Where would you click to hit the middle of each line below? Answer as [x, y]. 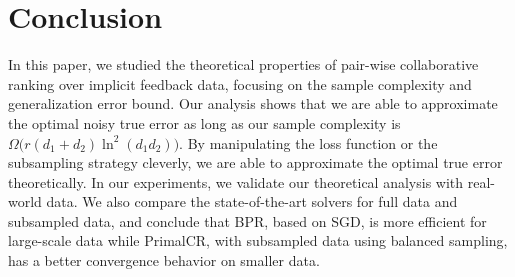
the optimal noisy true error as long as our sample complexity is [204, 122]
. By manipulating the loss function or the [308, 142]
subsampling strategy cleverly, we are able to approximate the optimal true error [255, 162]
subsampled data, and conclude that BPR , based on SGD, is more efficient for [247, 220]
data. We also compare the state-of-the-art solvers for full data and [252, 201]
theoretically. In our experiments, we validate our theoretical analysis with [236, 181]
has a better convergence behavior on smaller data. [164, 260]
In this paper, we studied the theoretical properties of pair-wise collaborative [243, 64]
